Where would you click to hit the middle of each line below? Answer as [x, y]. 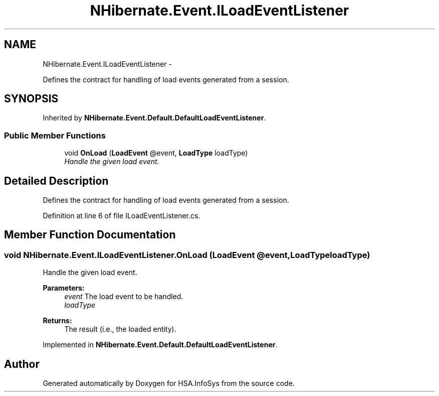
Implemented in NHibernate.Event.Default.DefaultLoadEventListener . [160, 345]
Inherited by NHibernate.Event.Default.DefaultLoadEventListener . [154, 118]
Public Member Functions [55, 135]
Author [22, 364]
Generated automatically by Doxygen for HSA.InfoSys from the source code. [169, 383]
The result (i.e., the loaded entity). [120, 329]
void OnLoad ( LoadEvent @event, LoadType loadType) [156, 153]
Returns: [57, 321]
